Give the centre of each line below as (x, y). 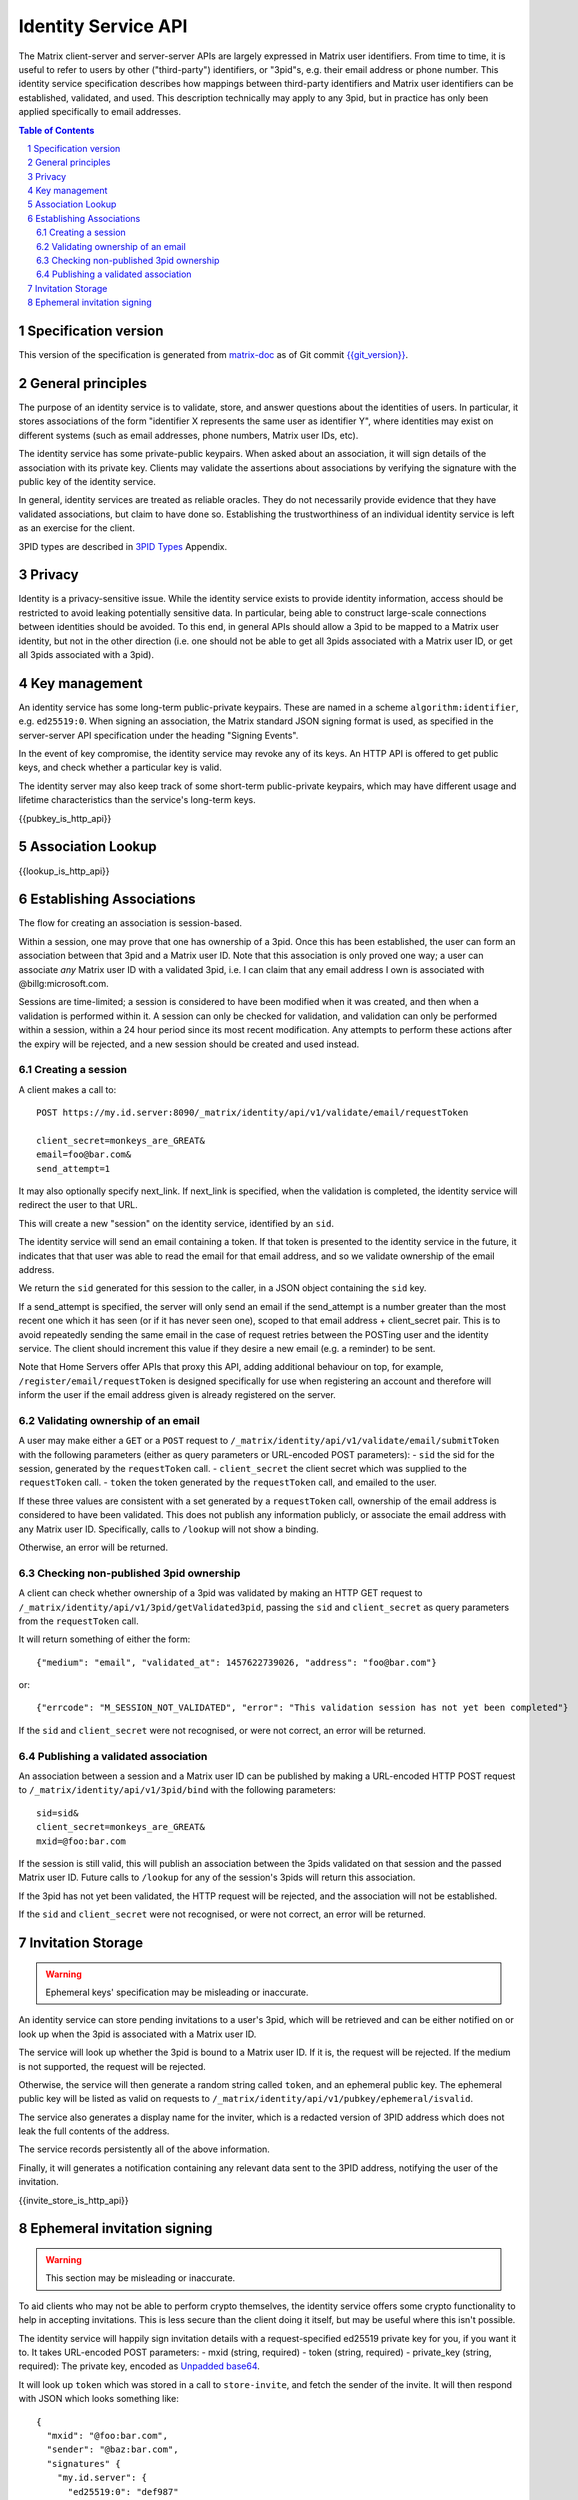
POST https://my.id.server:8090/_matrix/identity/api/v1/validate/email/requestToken (252, 1113)
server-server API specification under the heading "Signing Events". (158, 735)
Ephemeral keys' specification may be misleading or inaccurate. (177, 1992)
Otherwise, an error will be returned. (93, 1547)
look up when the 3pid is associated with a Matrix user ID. (137, 2034)
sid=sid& (57, 1813)
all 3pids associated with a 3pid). (86, 654)
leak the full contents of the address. (94, 2131)
